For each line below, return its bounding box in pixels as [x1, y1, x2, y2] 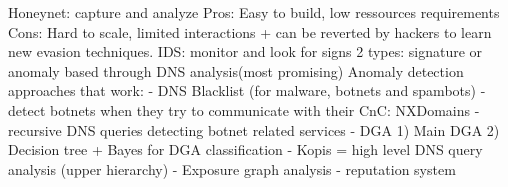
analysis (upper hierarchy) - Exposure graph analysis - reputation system [8, 158, 456, 179]
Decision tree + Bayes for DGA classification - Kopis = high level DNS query [8, 139, 483, 160]
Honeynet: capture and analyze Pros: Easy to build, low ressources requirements [8, 2, 500, 22]
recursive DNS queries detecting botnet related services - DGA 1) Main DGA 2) [8, 119, 500, 140]
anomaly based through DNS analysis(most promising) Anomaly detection [8, 60, 464, 81]
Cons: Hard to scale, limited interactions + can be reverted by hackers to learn [8, 21, 492, 42]
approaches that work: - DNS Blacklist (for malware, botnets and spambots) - [8, 80, 486, 101]
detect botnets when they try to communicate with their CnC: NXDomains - [8, 99, 480, 120]
